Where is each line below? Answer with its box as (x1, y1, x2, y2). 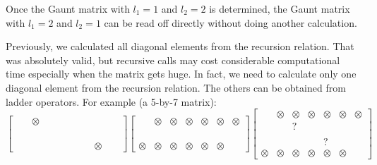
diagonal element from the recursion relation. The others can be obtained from (6, 80, 346, 94)
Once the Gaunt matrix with (6, 1, 130, 16)
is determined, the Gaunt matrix (209, 1, 350, 16)
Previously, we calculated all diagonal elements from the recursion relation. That (6, 39, 354, 54)
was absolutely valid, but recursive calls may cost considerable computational (6, 52, 340, 67)
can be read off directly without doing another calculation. (104, 15, 357, 30)
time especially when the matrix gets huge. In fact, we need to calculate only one (6, 66, 357, 81)
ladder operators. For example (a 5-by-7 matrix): (6, 94, 217, 109)
